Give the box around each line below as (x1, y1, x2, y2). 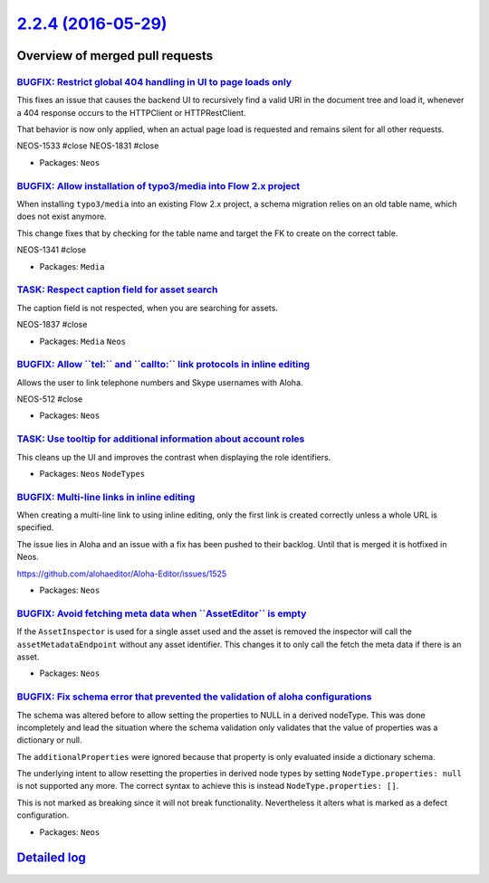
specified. (16, 522, 54, 533)
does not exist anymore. (16, 211, 108, 222)
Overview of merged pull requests (16, 48, 214, 63)
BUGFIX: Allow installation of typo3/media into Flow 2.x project (16, 179, 301, 192)
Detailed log (16, 850, 86, 866)
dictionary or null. (16, 735, 82, 745)
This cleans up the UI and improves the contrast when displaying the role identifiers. (16, 451, 331, 462)
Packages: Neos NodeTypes (39, 468, 145, 479)
